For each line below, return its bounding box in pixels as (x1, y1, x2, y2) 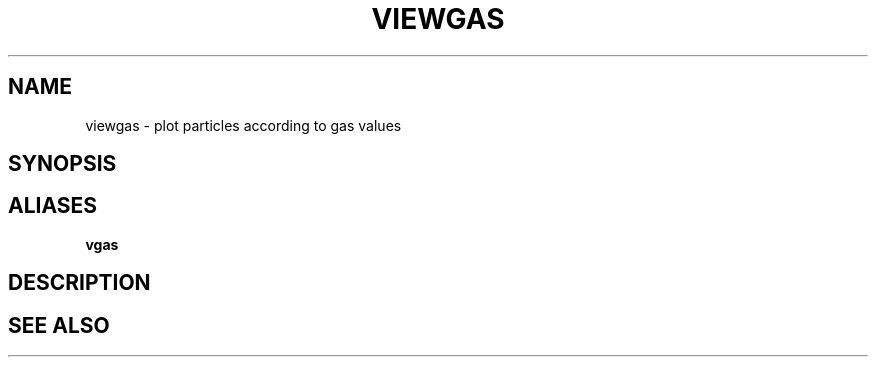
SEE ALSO (8, 312, 110, 338)
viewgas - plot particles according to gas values (85, 116, 402, 134)
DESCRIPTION (8, 270, 151, 296)
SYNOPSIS (8, 151, 117, 177)
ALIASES (8, 193, 98, 219)
